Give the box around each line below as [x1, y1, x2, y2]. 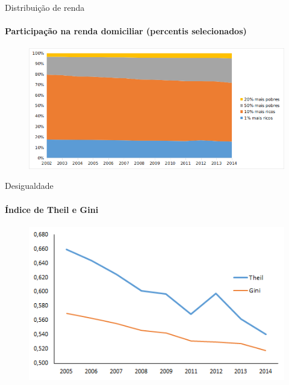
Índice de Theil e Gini [5, 203, 99, 215]
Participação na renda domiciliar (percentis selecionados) [5, 25, 247, 37]
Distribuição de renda [5, 1, 85, 13]
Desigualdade [5, 179, 54, 192]
